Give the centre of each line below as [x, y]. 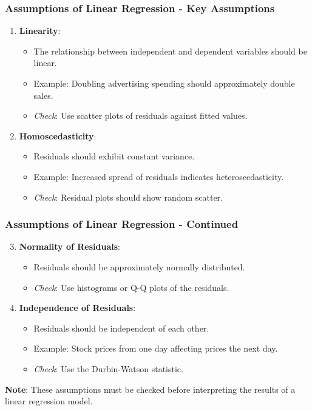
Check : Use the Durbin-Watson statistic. [108, 368]
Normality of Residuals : [70, 246]
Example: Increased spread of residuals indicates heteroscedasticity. [159, 176]
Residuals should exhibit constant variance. [114, 156]
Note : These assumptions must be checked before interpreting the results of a [150, 389]
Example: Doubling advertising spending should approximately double [164, 83]
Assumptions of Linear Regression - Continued [122, 224]
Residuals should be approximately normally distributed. [139, 266]
